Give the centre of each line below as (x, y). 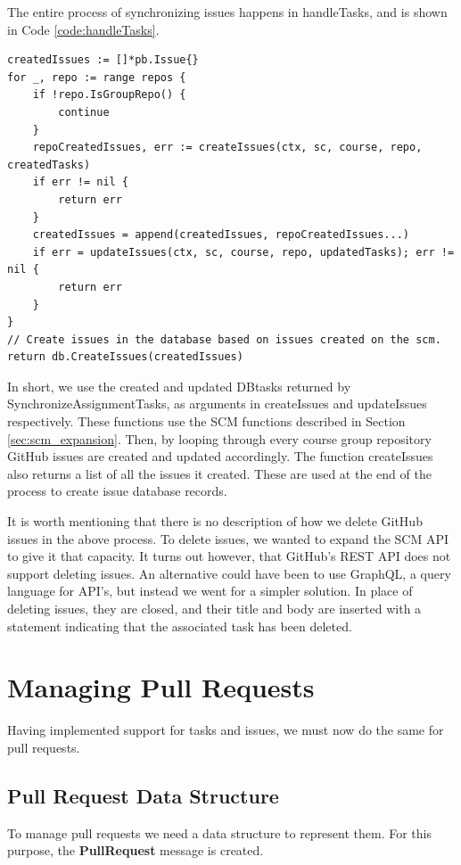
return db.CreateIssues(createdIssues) (125, 357)
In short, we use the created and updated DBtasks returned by (179, 386)
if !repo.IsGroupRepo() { (109, 95)
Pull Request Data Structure (143, 795)
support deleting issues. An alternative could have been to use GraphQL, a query (229, 573)
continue (84, 112)
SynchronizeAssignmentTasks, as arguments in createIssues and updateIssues (217, 404)
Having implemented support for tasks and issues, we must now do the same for (226, 730)
